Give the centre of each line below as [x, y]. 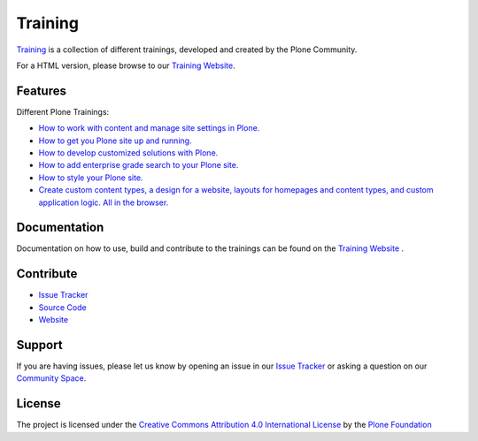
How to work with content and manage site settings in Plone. [149, 128]
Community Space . [51, 378]
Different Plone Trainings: [63, 111]
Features [41, 91]
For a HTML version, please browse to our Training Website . [126, 65]
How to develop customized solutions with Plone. [128, 153]
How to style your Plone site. [91, 178]
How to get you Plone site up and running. [115, 141]
